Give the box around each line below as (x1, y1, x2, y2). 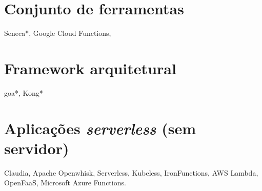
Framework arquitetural (4, 57, 176, 78)
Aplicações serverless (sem (4, 117, 196, 139)
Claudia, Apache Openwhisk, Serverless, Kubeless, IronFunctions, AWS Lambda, (4, 167, 258, 178)
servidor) (4, 137, 69, 158)
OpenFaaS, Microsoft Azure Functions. (4, 177, 126, 188)
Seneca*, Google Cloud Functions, (4, 28, 111, 38)
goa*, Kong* (4, 87, 43, 98)
